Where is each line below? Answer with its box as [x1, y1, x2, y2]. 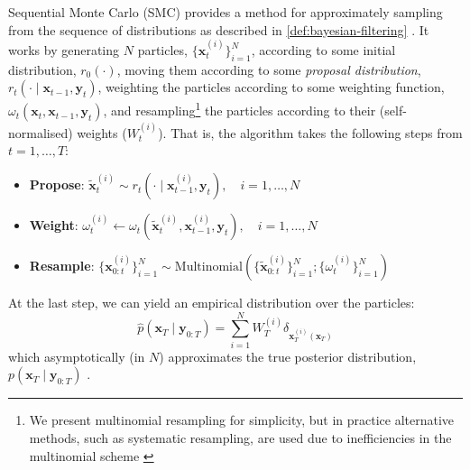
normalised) [8, 123, 73, 142]
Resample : [29, 256, 95, 275]
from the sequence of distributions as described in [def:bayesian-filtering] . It [8, 20, 429, 39]
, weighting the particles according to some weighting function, [97, 78, 445, 97]
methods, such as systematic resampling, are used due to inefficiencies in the [29, 428, 452, 447]
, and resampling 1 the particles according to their [103, 98, 376, 120]
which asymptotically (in [8, 346, 145, 365]
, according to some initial [251, 41, 396, 59]
